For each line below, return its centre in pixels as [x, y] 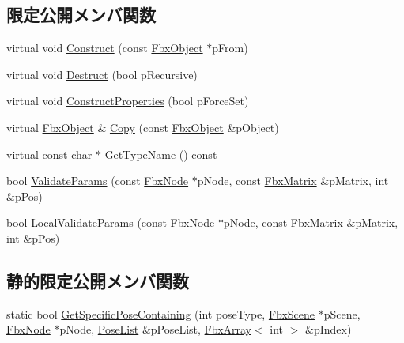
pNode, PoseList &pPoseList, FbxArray [155, 329]
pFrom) [230, 48]
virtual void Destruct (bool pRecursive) [102, 74]
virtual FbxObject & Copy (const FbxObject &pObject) [143, 127]
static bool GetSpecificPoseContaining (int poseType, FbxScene [161, 313]
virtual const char [49, 154]
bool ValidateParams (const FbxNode [98, 181]
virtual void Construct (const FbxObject [105, 48]
